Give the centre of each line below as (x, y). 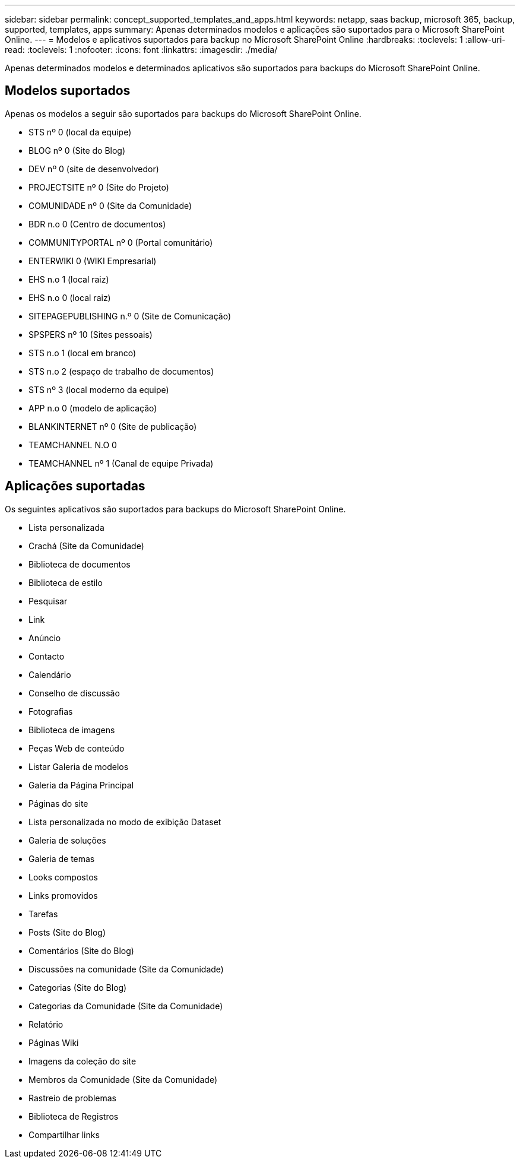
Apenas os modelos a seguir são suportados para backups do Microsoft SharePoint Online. (183, 113)
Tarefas (43, 914)
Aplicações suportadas (75, 486)
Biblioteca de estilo (66, 582)
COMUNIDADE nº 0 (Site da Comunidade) (110, 205)
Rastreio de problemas (73, 1098)
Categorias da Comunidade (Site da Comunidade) (126, 1006)
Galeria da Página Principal (81, 785)
